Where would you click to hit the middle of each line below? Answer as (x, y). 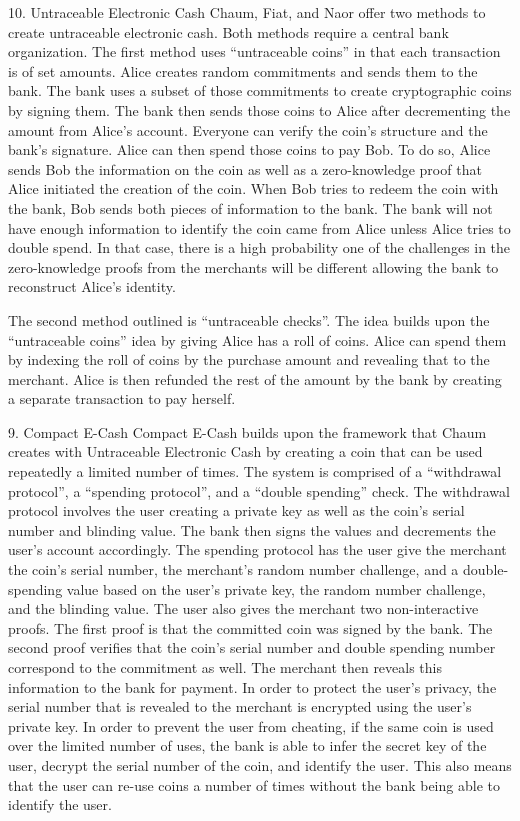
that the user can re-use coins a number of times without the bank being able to (254, 784)
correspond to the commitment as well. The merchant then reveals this (225, 667)
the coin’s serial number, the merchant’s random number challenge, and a (233, 569)
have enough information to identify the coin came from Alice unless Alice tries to (259, 227)
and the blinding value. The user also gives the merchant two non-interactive (243, 608)
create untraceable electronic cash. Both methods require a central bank (228, 31)
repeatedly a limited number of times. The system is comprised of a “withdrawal (255, 471)
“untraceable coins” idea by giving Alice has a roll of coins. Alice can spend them (257, 339)
